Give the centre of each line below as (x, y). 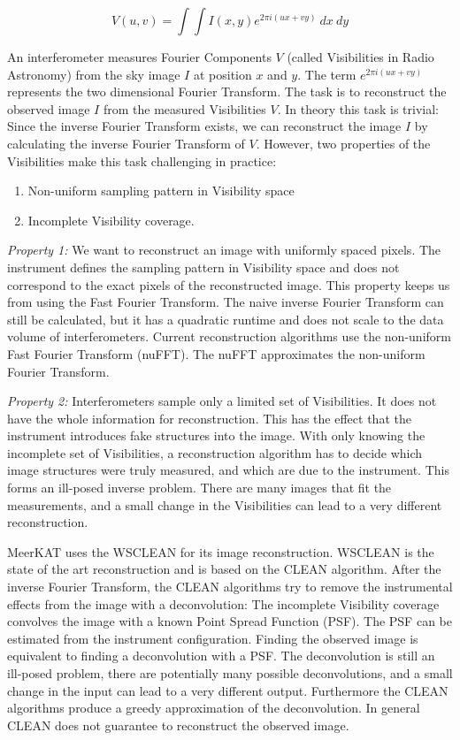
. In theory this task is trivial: (358, 108)
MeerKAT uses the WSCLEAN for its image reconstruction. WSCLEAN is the (221, 551)
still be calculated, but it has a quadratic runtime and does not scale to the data (226, 319)
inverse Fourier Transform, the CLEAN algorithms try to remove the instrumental (230, 587)
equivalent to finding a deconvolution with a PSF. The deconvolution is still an (221, 656)
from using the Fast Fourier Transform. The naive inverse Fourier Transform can (226, 302)
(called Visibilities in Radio (360, 57)
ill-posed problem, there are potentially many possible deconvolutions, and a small (230, 673)
